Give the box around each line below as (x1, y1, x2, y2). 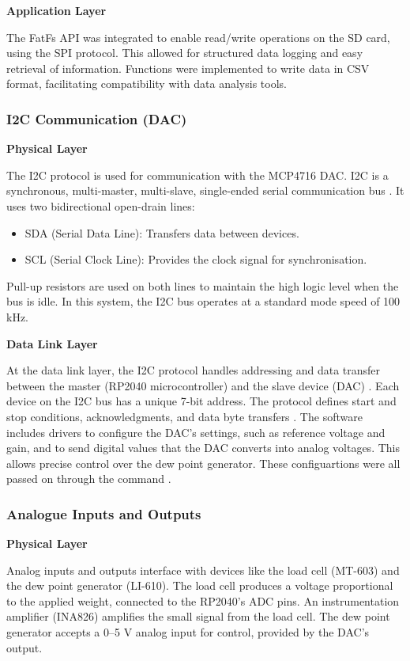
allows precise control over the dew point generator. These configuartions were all (6, 454, 401, 471)
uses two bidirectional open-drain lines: (6, 197, 195, 214)
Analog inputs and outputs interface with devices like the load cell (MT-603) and (6, 561, 400, 578)
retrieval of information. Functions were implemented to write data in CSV (6, 59, 370, 76)
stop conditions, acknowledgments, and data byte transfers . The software (6, 408, 363, 424)
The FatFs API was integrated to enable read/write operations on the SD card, (6, 28, 390, 45)
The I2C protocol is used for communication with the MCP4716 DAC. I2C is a (6, 166, 389, 183)
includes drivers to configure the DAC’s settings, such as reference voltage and (6, 424, 386, 440)
